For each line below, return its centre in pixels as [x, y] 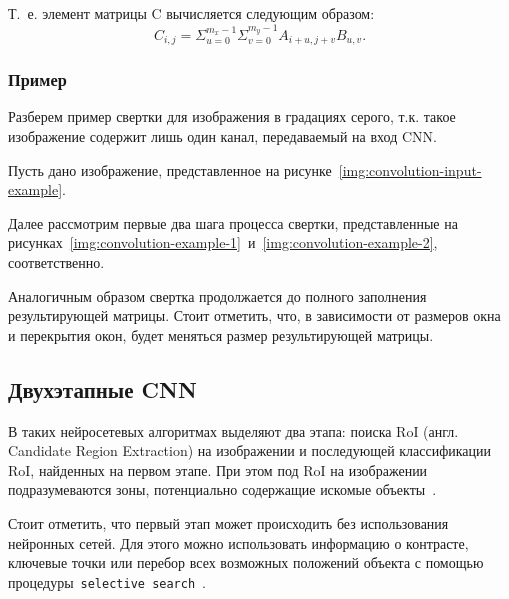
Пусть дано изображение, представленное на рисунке [170, 169]
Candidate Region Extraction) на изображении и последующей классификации [250, 450]
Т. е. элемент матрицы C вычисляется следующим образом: [191, 13]
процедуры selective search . [107, 581]
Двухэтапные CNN [102, 388]
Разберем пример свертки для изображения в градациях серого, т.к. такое [232, 116]
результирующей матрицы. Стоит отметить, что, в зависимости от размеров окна [254, 315]
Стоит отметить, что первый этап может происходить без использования [228, 523]
